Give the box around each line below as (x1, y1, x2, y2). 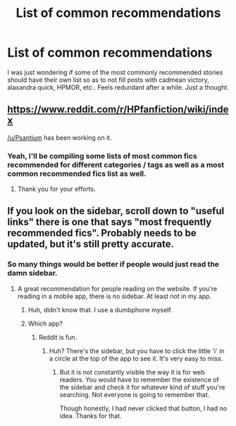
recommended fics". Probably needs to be (7, 227, 197, 239)
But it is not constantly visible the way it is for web (59, 367, 206, 376)
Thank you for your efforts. (17, 185, 97, 194)
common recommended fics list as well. (7, 168, 147, 178)
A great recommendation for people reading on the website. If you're (17, 284, 218, 292)
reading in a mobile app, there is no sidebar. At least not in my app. (17, 292, 212, 300)
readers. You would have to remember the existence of (59, 375, 220, 384)
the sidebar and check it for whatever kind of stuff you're (59, 383, 225, 391)
